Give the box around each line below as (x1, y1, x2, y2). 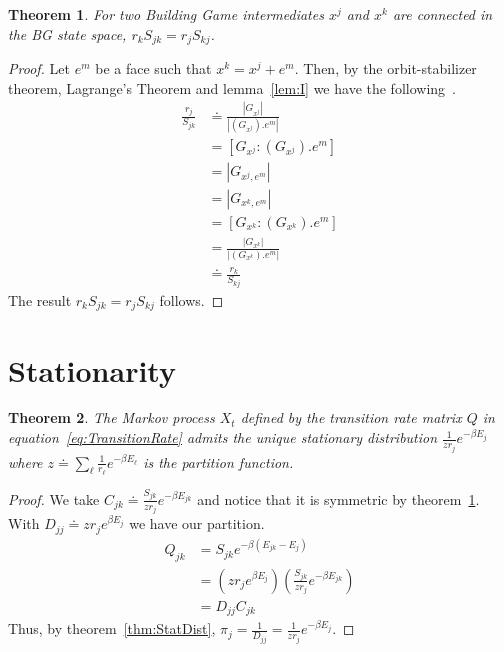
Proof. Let (8, 58, 70, 79)
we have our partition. (129, 513, 265, 534)
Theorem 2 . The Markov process (8, 407, 215, 428)
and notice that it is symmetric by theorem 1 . (197, 488, 480, 509)
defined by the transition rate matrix (240, 407, 462, 428)
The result (8, 289, 72, 310)
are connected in (392, 4, 493, 24)
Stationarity (8, 349, 176, 390)
